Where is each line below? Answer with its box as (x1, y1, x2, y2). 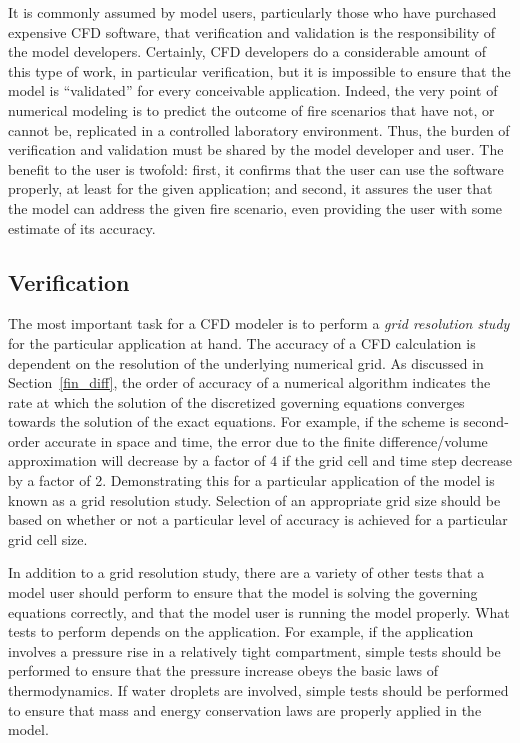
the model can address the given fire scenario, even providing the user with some (8, 197, 503, 218)
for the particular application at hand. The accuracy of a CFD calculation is (8, 332, 476, 353)
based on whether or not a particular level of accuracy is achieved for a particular (8, 509, 508, 530)
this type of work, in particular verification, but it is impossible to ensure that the (8, 60, 511, 81)
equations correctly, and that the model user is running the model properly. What (8, 601, 510, 622)
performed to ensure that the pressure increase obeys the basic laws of (8, 660, 439, 681)
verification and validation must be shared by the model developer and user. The (8, 139, 504, 160)
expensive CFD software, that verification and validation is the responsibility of (8, 21, 496, 42)
